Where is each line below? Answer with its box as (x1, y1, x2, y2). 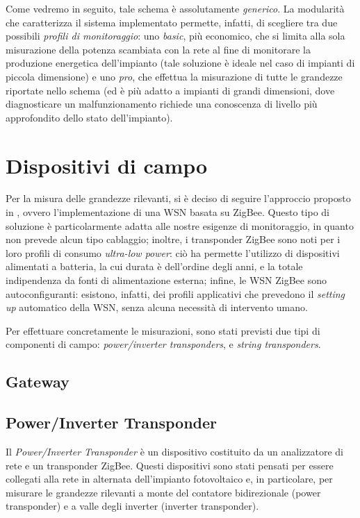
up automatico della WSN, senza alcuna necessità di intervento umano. (6, 300, 308, 315)
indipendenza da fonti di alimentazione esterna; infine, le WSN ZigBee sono (6, 273, 327, 287)
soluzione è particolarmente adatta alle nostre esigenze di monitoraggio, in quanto (6, 218, 354, 233)
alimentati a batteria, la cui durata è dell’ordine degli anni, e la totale (6, 259, 303, 274)
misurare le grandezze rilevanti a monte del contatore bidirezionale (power (6, 485, 321, 499)
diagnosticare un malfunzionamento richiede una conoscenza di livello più (6, 97, 318, 111)
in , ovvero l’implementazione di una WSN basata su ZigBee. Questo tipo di (6, 205, 329, 219)
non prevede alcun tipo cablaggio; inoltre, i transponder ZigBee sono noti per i (6, 232, 341, 247)
